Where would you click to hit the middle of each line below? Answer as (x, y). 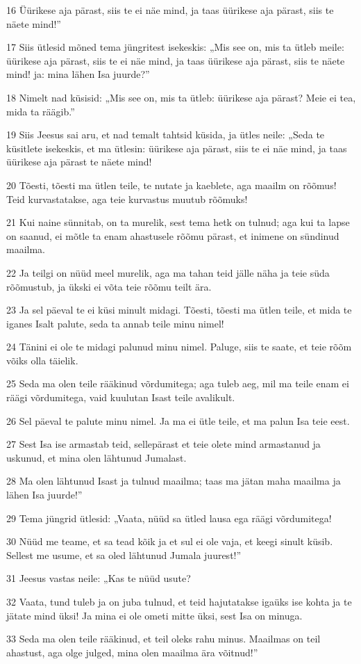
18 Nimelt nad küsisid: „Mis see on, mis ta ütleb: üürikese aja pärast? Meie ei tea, (181, 97)
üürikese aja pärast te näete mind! (79, 162)
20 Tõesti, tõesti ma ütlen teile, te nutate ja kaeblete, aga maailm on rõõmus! (171, 185)
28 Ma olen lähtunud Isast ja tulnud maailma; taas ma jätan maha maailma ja (174, 481)
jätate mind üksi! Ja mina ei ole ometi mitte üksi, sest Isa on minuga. (154, 615)
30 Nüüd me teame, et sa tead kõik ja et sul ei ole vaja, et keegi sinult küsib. (170, 541)
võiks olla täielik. (42, 360)
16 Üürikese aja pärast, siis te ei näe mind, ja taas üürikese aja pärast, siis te (170, 10)
